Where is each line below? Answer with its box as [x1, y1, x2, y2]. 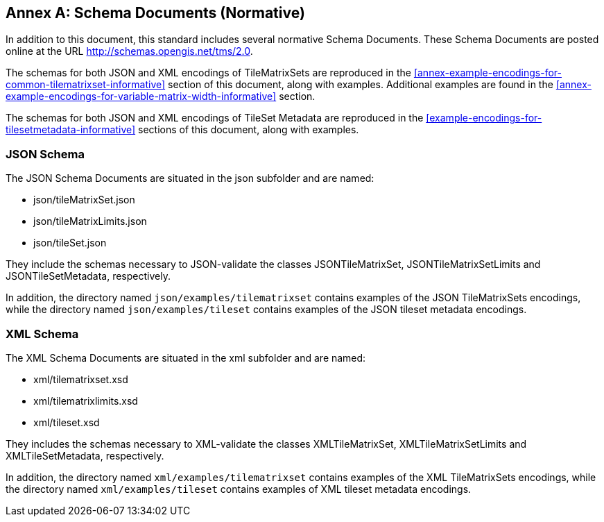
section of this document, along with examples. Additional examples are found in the [168, 78, 553, 91]
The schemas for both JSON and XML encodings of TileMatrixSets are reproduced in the [6, 67, 411, 79]
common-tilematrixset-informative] [6, 78, 166, 91]
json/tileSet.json [33, 237, 107, 249]
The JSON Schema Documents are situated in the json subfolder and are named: [6, 172, 374, 185]
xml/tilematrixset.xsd [33, 373, 128, 385]
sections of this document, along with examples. [138, 124, 359, 136]
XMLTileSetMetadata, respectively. [6, 449, 164, 462]
